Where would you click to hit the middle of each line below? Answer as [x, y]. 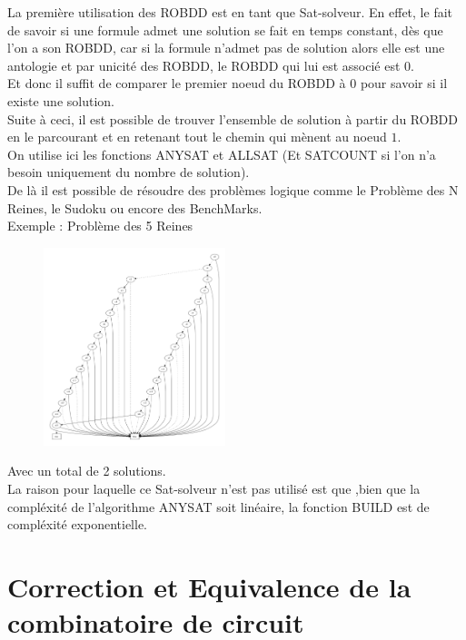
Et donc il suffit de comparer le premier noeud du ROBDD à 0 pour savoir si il [228, 83]
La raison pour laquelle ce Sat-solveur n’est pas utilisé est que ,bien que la [214, 488]
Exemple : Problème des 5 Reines [100, 226]
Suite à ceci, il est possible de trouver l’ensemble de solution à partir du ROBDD [233, 118]
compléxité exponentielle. [77, 524]
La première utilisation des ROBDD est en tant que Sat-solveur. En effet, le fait [230, 12]
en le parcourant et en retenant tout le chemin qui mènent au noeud [197, 137]
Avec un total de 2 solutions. [87, 471]
